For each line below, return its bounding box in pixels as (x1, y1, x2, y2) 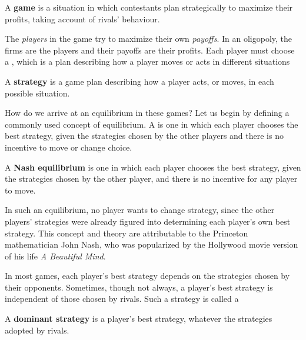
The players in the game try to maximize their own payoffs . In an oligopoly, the (5, 32, 292, 45)
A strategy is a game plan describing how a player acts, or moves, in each (5, 75, 274, 87)
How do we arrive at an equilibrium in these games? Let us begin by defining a (5, 106, 290, 119)
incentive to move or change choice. (5, 141, 132, 153)
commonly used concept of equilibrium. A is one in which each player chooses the (5, 118, 298, 130)
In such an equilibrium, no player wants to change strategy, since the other (5, 204, 275, 216)
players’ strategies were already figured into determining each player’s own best (5, 215, 291, 227)
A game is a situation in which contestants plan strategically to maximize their (5, 1, 293, 13)
